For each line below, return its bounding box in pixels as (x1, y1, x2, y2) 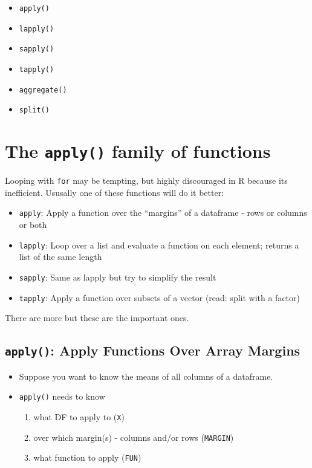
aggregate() (19, 85, 67, 94)
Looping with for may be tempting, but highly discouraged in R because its (5, 174, 288, 187)
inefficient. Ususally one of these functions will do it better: (5, 186, 224, 198)
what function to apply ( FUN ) (33, 451, 141, 464)
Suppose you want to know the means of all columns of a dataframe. (19, 369, 273, 382)
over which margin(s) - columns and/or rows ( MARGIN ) (33, 431, 234, 443)
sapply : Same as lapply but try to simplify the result (19, 270, 216, 283)
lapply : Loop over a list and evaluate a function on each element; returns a (19, 238, 299, 251)
